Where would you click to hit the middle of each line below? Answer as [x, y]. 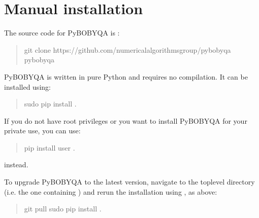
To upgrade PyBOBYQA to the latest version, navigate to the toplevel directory [129, 182]
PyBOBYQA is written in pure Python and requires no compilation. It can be [126, 76]
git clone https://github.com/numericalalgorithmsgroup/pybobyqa [127, 49]
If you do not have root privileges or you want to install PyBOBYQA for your [126, 120]
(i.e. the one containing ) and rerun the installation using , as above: [111, 191]
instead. [16, 165]
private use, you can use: [42, 131]
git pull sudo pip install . [63, 209]
